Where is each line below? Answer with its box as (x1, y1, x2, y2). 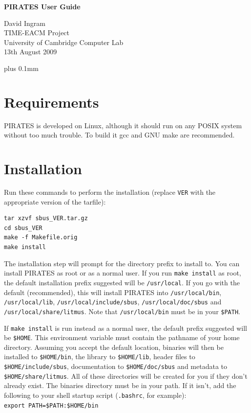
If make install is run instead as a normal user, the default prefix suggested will (4, 322, 247, 333)
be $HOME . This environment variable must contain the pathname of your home (4, 332, 240, 343)
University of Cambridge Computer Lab (4, 37, 124, 47)
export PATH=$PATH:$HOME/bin (4, 402, 99, 409)
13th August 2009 (4, 46, 57, 57)
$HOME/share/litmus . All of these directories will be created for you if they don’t (4, 370, 248, 381)
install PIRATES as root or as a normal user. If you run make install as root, (4, 268, 241, 278)
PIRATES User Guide (4, 1, 81, 11)
